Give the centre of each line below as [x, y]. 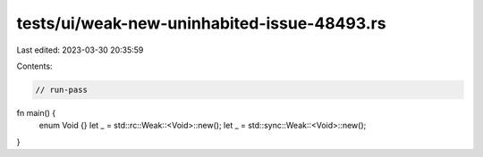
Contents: [34, 66]
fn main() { [36, 112]
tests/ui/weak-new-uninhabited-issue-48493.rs [201, 23]
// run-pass [62, 90]
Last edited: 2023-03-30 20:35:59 [80, 50]
